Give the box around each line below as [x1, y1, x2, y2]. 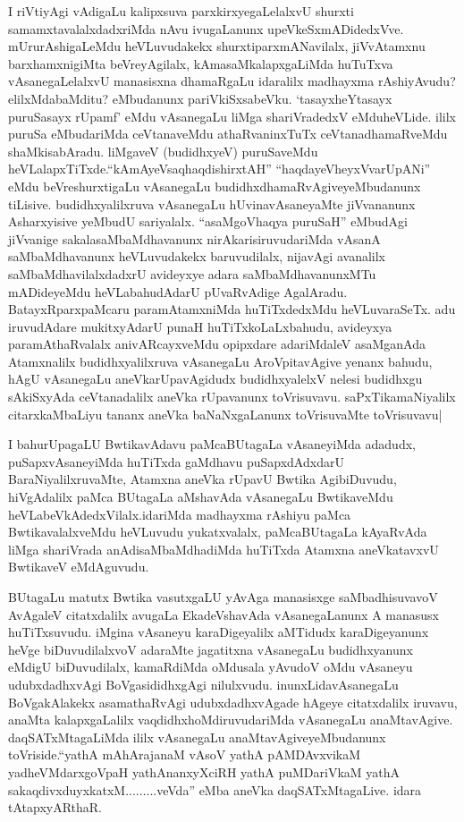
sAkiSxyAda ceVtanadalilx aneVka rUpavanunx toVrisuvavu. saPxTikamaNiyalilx [8, 387, 456, 406]
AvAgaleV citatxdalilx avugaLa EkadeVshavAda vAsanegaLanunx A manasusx [8, 605, 439, 623]
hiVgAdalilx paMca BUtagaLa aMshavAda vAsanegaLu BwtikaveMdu [8, 487, 393, 506]
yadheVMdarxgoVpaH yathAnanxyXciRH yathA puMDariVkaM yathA [8, 762, 401, 781]
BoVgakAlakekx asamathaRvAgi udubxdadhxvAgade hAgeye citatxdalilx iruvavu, [8, 692, 458, 711]
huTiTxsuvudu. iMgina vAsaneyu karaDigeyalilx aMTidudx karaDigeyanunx [8, 623, 429, 641]
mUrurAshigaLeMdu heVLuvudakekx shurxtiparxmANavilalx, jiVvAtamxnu [8, 37, 426, 55]
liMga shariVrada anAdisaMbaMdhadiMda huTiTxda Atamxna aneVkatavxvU [8, 539, 439, 558]
